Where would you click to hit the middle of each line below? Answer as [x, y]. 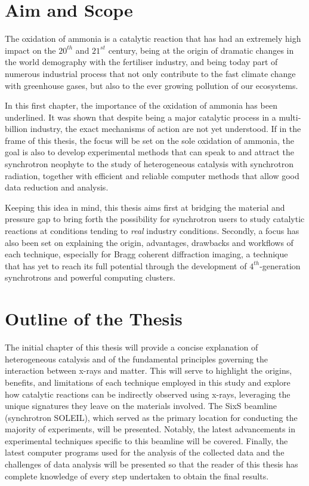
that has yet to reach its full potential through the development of [126, 265]
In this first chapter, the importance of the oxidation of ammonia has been [141, 105]
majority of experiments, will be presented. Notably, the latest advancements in [150, 429]
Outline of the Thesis [94, 319]
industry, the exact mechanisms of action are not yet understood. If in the [166, 129]
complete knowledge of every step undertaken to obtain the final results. [137, 476]
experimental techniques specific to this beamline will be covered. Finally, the [146, 440]
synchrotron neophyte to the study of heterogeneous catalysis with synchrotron [149, 164]
